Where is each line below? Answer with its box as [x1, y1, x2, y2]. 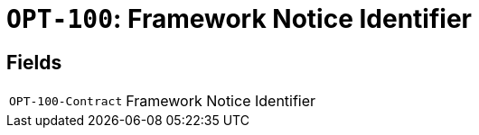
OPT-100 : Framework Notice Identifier [6, 4, 472, 34]
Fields [6, 50, 62, 74]
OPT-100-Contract [9, 94, 123, 108]
